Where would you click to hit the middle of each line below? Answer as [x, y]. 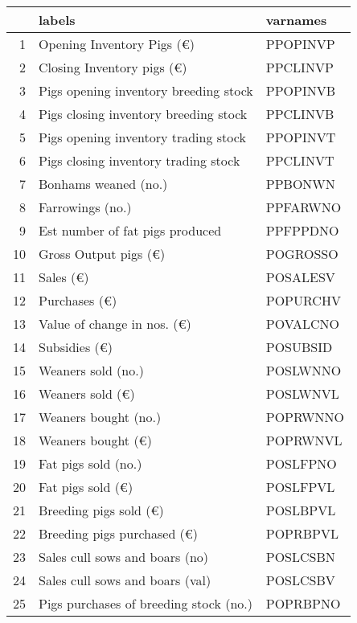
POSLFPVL [300, 487]
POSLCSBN [300, 557]
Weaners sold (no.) [91, 370]
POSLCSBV [300, 580]
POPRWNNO [305, 417]
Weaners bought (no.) [100, 417]
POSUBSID [299, 347]
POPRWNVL [304, 440]
